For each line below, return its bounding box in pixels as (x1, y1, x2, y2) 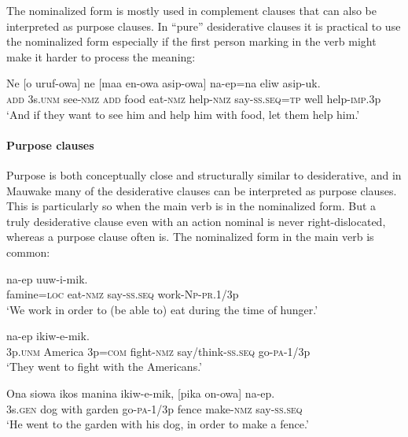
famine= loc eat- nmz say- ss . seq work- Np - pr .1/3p (6, 286, 239, 302)
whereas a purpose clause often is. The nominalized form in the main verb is (6, 228, 374, 245)
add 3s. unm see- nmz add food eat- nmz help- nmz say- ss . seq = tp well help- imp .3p (6, 90, 381, 106)
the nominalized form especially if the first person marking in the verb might (6, 33, 377, 50)
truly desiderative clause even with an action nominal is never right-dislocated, (6, 213, 386, 229)
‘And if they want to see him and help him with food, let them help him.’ (6, 106, 360, 122)
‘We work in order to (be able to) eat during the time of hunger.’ (6, 301, 318, 317)
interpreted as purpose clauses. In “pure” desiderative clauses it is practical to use (6, 17, 401, 34)
